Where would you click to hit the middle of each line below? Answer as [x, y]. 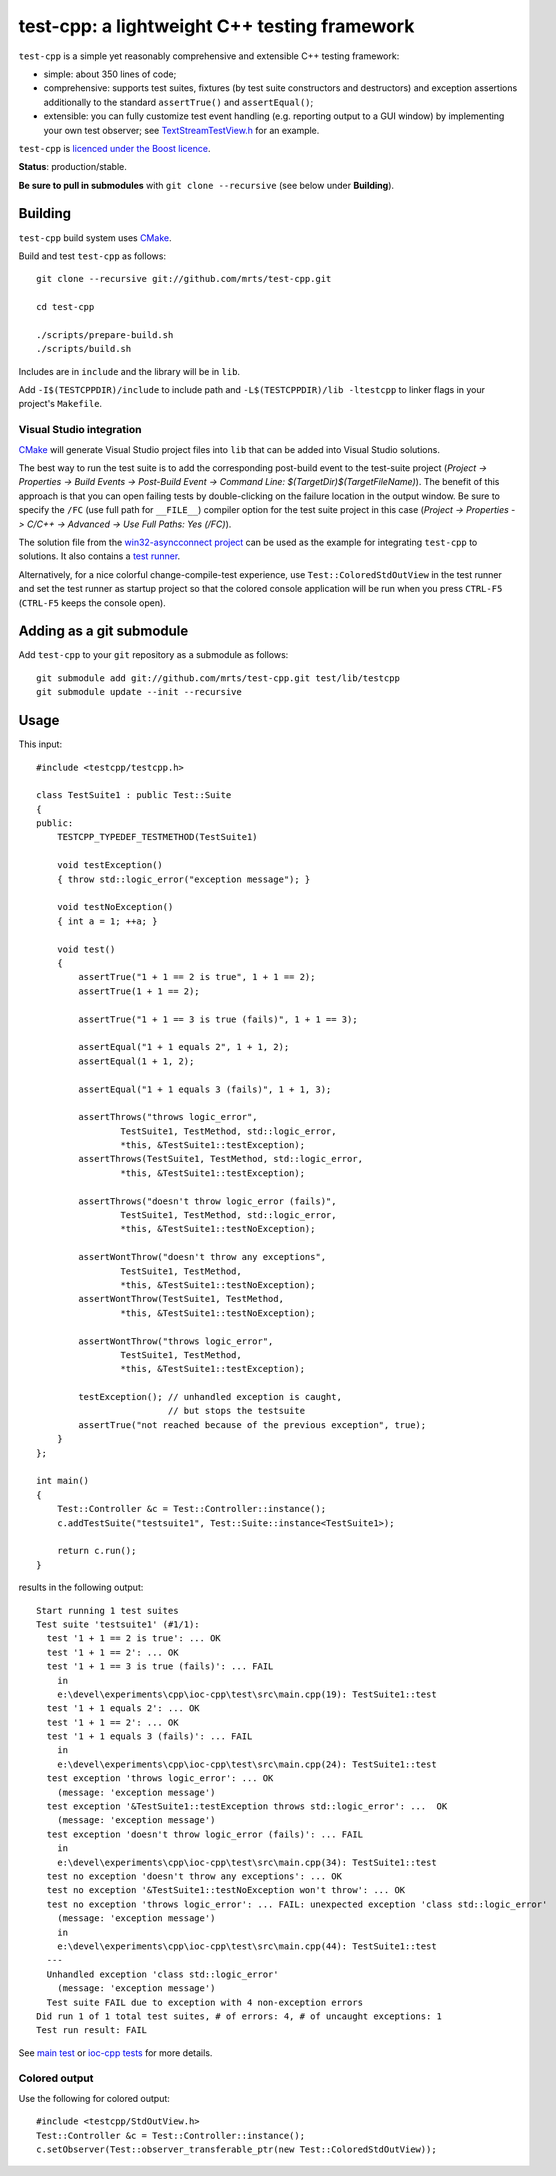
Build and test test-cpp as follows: [92, 256]
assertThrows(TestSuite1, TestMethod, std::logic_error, [221, 1159]
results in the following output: [81, 1587]
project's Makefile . [60, 404]
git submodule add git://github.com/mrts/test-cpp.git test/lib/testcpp [218, 678]
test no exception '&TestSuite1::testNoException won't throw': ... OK [226, 1890]
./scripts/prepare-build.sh [105, 334]
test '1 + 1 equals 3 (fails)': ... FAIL [149, 1736]
